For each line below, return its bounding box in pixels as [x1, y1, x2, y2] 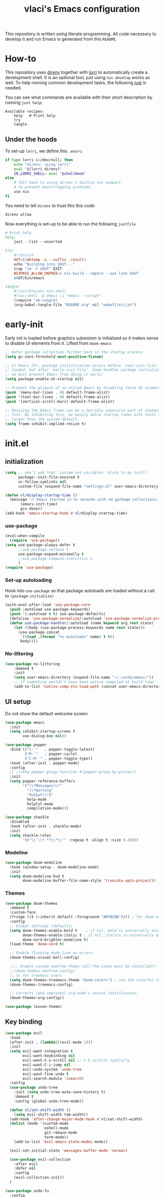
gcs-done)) [20, 506, 42, 511]
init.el [5, 438, 29, 449]
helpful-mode [26, 802, 54, 806]
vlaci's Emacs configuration [24, 3, 140, 15]
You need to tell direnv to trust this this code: [5, 203, 96, 208]
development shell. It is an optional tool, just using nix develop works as [5, 75, 150, 81]
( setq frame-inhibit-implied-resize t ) [5, 421, 86, 427]
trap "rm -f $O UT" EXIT [14, 266, 62, 271]
